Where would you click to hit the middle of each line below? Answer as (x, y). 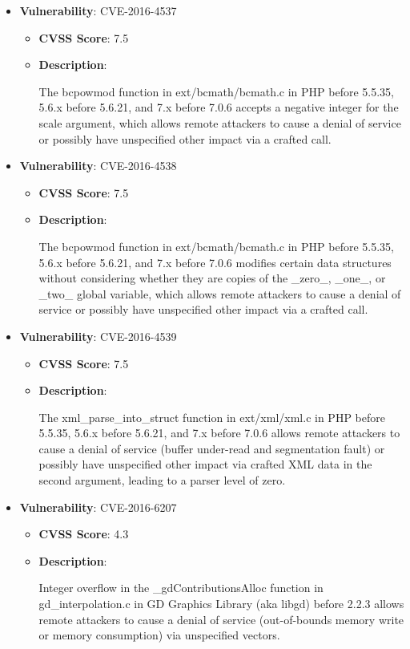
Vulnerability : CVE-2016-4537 (98, 10)
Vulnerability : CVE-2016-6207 (98, 507)
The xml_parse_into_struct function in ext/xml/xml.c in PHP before (212, 417)
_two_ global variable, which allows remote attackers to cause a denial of (220, 293)
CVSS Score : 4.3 (84, 534)
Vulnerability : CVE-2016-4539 (98, 336)
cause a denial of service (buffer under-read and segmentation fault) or (212, 448)
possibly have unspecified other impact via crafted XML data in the (205, 464)
